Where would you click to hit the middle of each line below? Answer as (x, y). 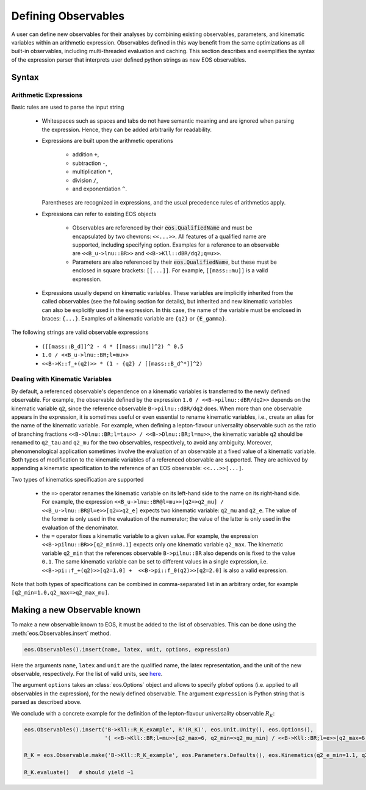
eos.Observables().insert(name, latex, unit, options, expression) (127, 649)
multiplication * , (92, 172)
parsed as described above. (46, 702)
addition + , (86, 154)
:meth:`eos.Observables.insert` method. (61, 633)
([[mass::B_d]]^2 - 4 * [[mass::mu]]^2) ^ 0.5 (113, 346)
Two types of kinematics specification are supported (77, 479)
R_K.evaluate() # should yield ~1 (79, 772)
